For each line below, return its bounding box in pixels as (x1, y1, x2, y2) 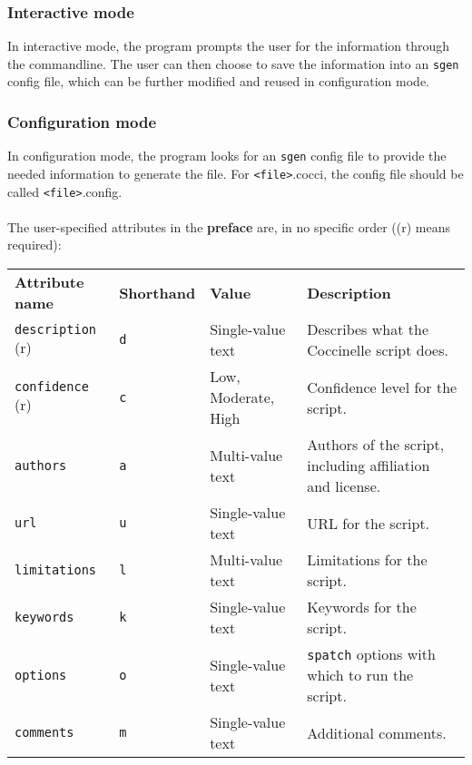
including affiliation (307, 455, 430, 476)
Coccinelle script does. (307, 339, 448, 361)
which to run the (307, 664, 414, 686)
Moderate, (210, 387, 275, 408)
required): (7, 235, 62, 254)
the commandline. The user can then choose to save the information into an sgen (7, 54, 459, 73)
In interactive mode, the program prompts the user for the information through (7, 36, 450, 55)
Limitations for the (307, 549, 428, 571)
